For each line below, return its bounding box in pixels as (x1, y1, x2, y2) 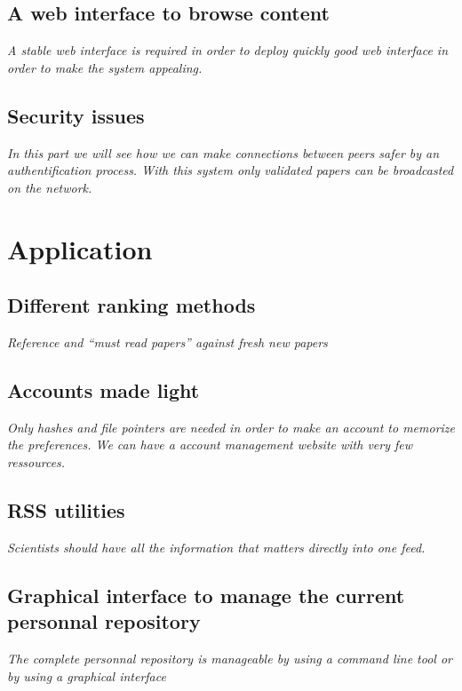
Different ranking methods (7, 291, 256, 319)
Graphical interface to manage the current (7, 581, 405, 608)
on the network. (7, 178, 92, 196)
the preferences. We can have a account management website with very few (7, 435, 413, 454)
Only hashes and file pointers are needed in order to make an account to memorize (7, 417, 455, 436)
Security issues (7, 101, 145, 129)
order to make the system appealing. (7, 58, 203, 76)
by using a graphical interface (7, 666, 166, 685)
